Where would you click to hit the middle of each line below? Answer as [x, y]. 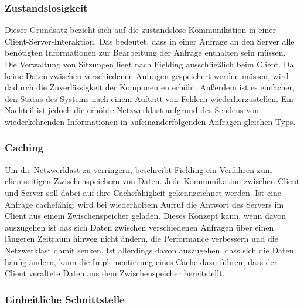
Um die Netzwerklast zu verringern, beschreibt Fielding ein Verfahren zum [139, 169]
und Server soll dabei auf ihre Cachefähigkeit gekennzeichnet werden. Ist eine [143, 192]
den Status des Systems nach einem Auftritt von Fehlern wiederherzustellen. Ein [149, 98]
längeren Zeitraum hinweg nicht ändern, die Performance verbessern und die [141, 238]
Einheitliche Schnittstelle [65, 299]
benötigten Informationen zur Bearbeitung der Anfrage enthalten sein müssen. [145, 53]
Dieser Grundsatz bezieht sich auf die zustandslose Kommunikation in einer [140, 30]
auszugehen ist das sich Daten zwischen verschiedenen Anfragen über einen [139, 227]
